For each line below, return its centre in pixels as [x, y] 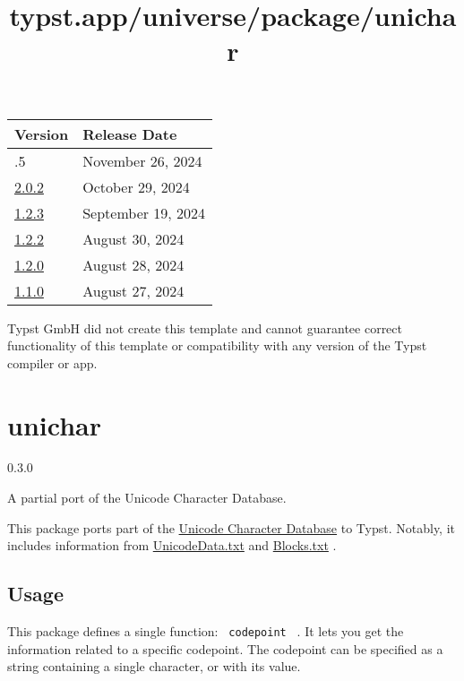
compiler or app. [52, 362]
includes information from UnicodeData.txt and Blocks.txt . [172, 545]
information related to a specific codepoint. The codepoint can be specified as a [225, 648]
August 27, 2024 [133, 290]
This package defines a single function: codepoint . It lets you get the [206, 631]
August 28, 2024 [133, 264]
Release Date [130, 134]
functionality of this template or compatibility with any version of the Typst [217, 345]
